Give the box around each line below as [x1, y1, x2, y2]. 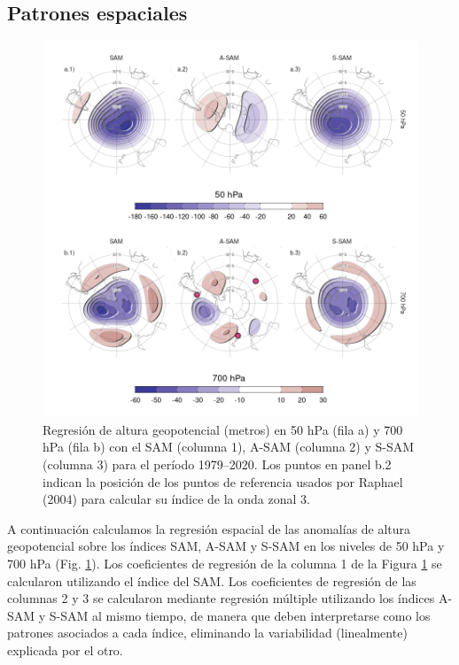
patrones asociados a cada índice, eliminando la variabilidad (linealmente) [7, 623, 408, 642]
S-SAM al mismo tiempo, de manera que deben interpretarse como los [49, 606, 431, 624]
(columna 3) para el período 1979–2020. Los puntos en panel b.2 [43, 454, 392, 473]
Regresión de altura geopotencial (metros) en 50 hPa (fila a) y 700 [43, 420, 403, 438]
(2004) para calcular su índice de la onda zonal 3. [43, 490, 310, 508]
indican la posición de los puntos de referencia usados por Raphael [43, 472, 403, 491]
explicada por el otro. [7, 640, 123, 659]
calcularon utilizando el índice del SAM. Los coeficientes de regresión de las [7, 571, 416, 590]
